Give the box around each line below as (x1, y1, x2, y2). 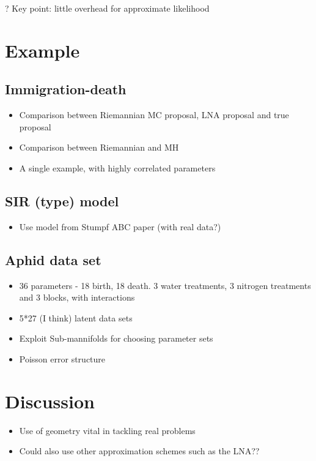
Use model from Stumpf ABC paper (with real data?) (19, 220, 221, 233)
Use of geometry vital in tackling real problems (19, 424, 196, 437)
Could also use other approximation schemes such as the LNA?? (19, 444, 260, 457)
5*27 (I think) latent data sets (19, 311, 133, 324)
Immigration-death (5, 80, 127, 99)
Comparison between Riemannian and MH (19, 141, 179, 154)
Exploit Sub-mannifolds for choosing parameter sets (19, 332, 213, 345)
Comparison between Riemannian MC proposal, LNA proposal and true (19, 108, 289, 121)
